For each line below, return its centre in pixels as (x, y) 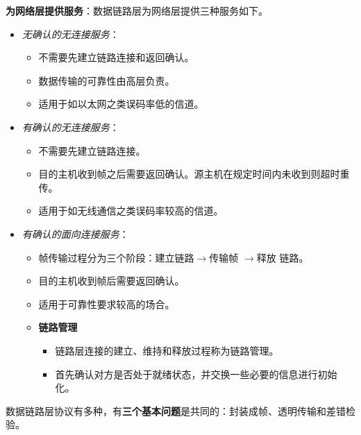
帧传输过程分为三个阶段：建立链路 (116, 257)
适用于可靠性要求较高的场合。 (107, 304)
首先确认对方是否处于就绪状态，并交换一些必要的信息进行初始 (196, 374)
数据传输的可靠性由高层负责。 (107, 80)
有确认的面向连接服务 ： (75, 233)
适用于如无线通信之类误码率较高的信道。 (131, 211)
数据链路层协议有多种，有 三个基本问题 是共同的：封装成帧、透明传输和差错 (176, 410)
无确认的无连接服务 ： (70, 34)
